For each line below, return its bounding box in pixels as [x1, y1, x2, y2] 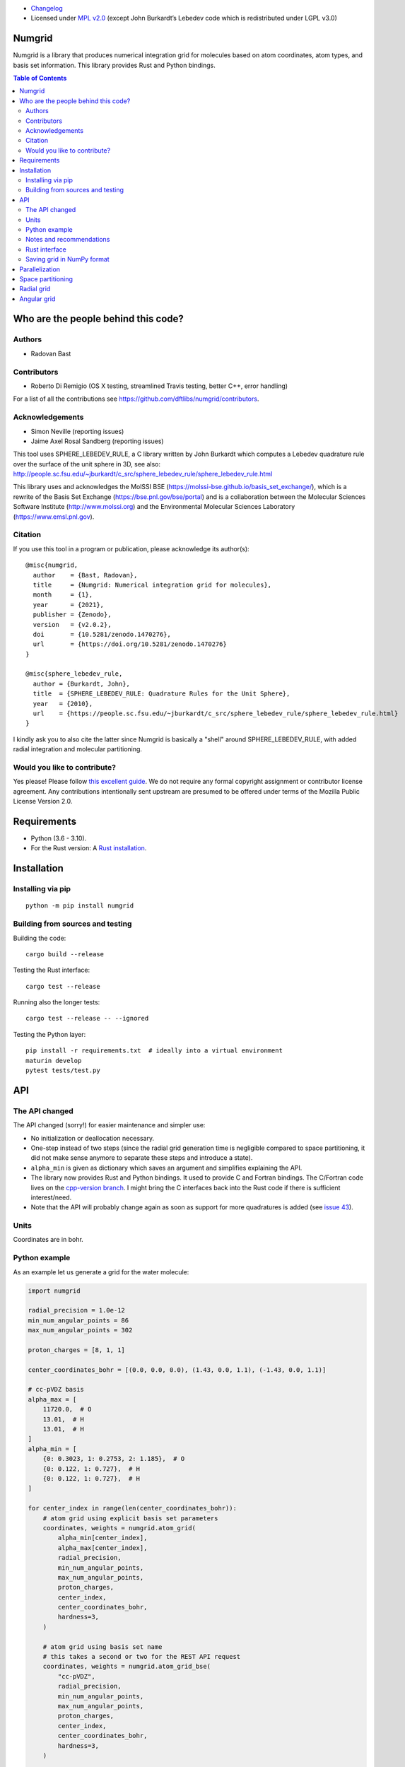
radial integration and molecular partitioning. [13, 745, 143, 753]
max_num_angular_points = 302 [28, 1326, 133, 1334]
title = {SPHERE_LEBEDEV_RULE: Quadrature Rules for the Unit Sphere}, [33, 690, 290, 698]
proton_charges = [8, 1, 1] [28, 1346, 125, 1354]
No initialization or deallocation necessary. [30, 1134, 155, 1142]
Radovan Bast [30, 349, 71, 358]
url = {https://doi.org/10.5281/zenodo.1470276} [33, 640, 228, 648]
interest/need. [30, 1193, 72, 1202]
